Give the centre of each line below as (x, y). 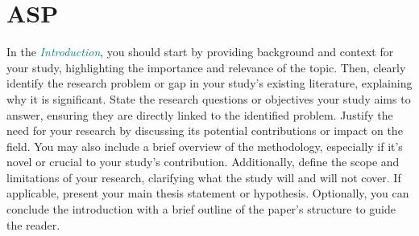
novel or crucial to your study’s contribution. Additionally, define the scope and (203, 162)
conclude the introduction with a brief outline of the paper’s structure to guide (201, 209)
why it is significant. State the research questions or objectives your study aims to (209, 98)
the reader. (33, 224)
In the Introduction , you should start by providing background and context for (200, 52)
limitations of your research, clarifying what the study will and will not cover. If (204, 177)
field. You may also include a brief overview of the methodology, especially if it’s (205, 146)
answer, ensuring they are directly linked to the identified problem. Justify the (200, 114)
